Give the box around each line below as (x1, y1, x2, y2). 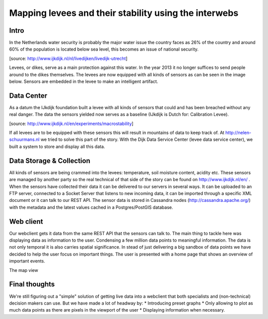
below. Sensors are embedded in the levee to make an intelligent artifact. (9, 78, 158, 84)
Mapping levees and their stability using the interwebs (9, 7, 239, 18)
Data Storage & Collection (9, 156, 90, 165)
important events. (9, 258, 46, 264)
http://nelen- (225, 129, 252, 136)
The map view (9, 267, 38, 273)
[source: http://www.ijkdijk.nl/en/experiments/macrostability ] (9, 121, 134, 127)
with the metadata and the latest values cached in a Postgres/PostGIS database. (9, 204, 173, 210)
